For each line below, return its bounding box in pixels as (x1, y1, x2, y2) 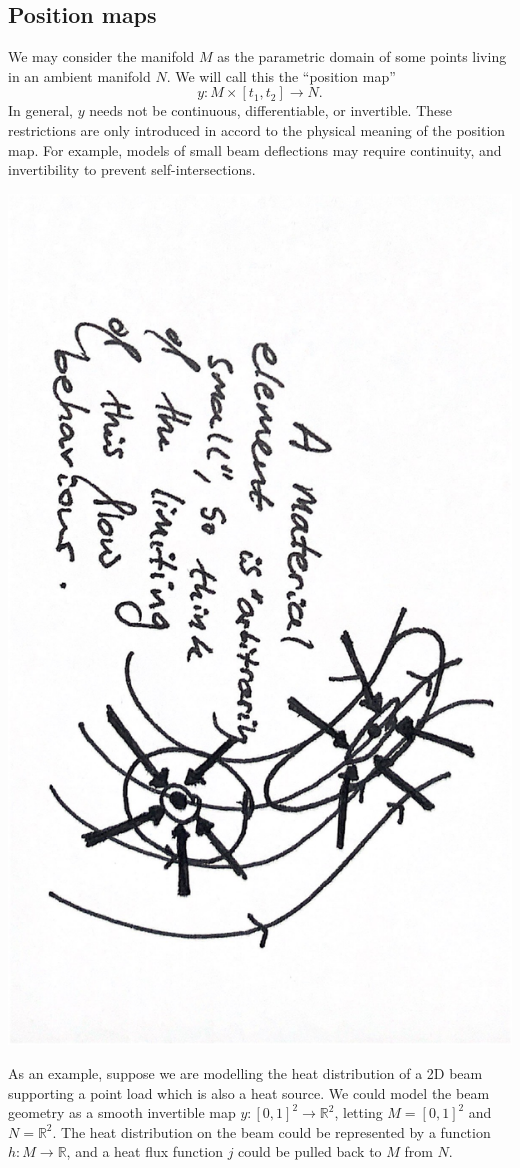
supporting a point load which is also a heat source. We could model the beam (8, 1082, 490, 1103)
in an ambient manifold (8, 65, 151, 86)
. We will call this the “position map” (166, 65, 396, 86)
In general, (8, 100, 73, 121)
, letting (334, 1102, 383, 1123)
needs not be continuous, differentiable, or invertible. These (89, 100, 452, 121)
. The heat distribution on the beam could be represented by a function (52, 1121, 491, 1142)
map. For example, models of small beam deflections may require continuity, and (8, 139, 502, 160)
